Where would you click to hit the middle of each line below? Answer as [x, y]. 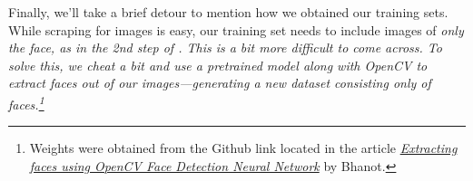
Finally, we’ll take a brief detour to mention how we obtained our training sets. [228, 12]
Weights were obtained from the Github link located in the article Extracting [243, 148]
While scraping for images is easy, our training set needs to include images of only [236, 29]
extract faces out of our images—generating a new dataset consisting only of [220, 83]
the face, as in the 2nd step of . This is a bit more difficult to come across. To [225, 48]
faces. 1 [26, 102]
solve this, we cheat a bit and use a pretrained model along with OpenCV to [218, 65]
